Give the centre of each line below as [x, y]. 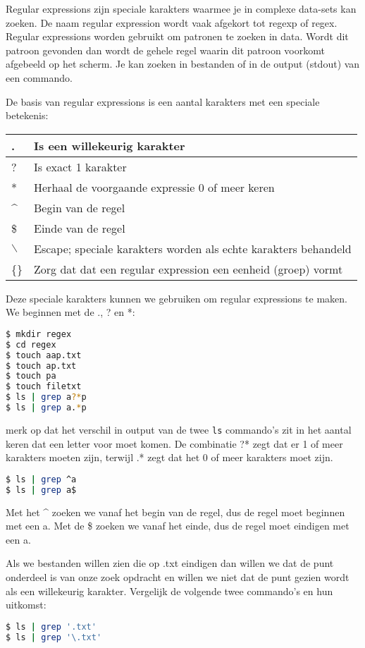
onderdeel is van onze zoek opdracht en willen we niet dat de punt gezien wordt [178, 576]
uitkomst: [26, 605]
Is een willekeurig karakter [110, 145]
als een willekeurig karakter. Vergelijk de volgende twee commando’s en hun [169, 591]
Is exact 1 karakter [80, 166]
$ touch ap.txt [41, 366]
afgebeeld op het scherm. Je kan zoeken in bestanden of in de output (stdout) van [183, 64]
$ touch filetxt [44, 387]
